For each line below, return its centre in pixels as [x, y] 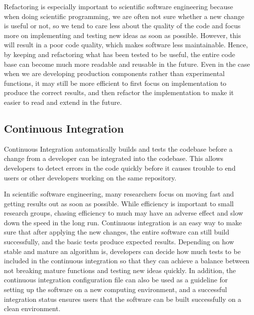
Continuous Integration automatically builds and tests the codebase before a [118, 148]
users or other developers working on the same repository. [90, 177]
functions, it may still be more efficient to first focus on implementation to [115, 83]
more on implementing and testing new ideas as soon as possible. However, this [123, 35]
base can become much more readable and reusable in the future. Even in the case [127, 64]
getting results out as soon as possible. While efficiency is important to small [119, 203]
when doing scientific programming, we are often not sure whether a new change [124, 16]
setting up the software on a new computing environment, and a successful [116, 289]
